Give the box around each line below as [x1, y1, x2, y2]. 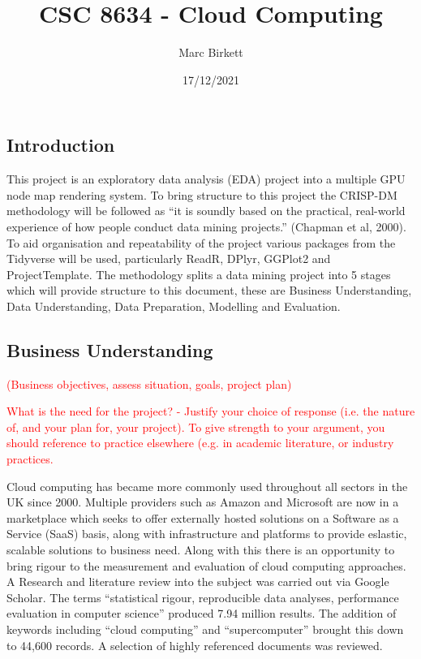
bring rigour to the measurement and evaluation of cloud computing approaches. [6, 557, 406, 574]
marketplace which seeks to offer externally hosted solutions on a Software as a [6, 509, 399, 526]
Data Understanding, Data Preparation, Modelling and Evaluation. [6, 297, 341, 314]
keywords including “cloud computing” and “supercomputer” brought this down [6, 620, 404, 637]
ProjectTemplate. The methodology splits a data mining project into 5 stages [6, 265, 391, 282]
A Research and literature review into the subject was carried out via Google [6, 573, 389, 590]
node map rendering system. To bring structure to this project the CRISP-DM [6, 186, 397, 203]
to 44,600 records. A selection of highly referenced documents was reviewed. [6, 636, 383, 653]
